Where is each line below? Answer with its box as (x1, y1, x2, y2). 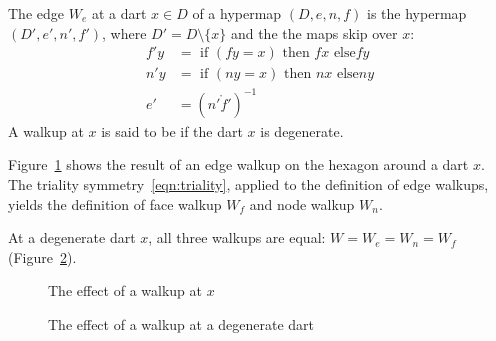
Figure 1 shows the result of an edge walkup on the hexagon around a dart (8, 154, 469, 175)
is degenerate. (260, 120, 344, 141)
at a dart (91, 3, 147, 23)
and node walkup (249, 193, 355, 214)
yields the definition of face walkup (8, 193, 222, 214)
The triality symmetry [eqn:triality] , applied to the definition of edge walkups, (8, 173, 489, 194)
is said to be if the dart (101, 120, 243, 141)
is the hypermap (367, 3, 467, 23)
